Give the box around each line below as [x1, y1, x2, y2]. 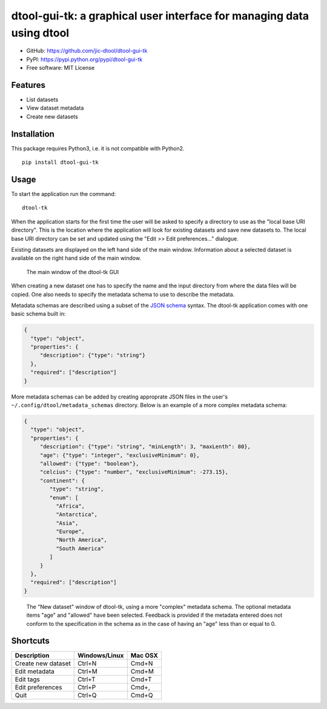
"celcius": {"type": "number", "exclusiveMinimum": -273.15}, [39, 469, 229, 475]
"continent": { [39, 477, 85, 484]
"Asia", [55, 519, 79, 526]
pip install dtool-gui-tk [22, 159, 99, 166]
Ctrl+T [78, 675, 96, 684]
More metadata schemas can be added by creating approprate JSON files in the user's [11, 393, 228, 400]
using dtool [11, 26, 70, 39]
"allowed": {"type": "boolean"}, [39, 460, 139, 467]
